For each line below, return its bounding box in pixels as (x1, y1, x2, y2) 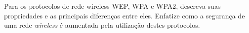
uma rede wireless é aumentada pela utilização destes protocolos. (4, 20, 200, 30)
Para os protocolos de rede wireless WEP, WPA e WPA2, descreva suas (4, 1, 221, 11)
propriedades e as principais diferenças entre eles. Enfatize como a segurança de (4, 10, 245, 20)
